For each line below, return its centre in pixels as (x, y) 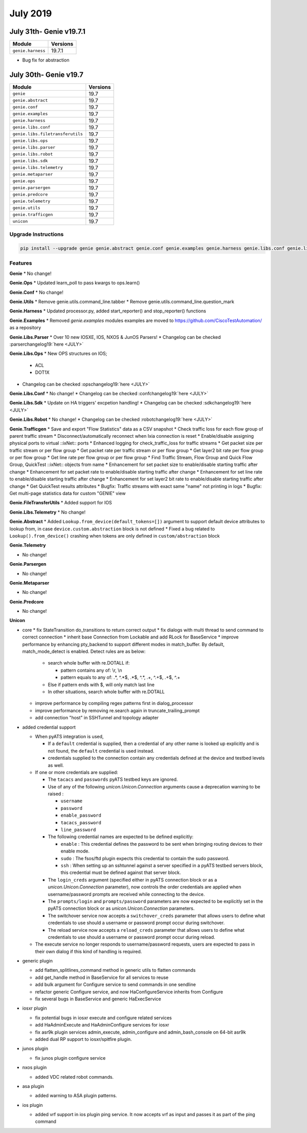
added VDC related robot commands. (74, 1077)
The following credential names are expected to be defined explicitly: (121, 837)
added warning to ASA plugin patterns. (76, 1096)
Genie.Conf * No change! (36, 292)
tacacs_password (81, 822)
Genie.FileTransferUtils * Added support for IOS (61, 503)
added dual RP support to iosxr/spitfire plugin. (84, 1039)
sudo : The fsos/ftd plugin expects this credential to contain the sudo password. (145, 858)
